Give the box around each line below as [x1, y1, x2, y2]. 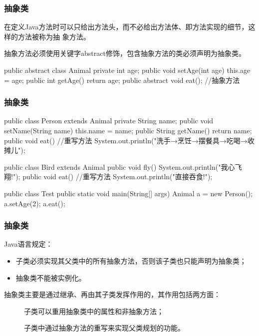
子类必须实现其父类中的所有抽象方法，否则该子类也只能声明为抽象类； [15, 255, 247, 266]
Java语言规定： [4, 239, 53, 249]
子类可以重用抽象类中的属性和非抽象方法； [24, 306, 164, 316]
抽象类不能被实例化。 [15, 272, 86, 283]
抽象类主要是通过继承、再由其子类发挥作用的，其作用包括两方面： [4, 289, 221, 300]
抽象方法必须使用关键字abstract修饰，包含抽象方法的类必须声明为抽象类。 [4, 48, 246, 58]
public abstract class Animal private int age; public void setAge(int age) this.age [4, 65, 251, 75]
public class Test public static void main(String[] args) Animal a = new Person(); [4, 188, 253, 198]
